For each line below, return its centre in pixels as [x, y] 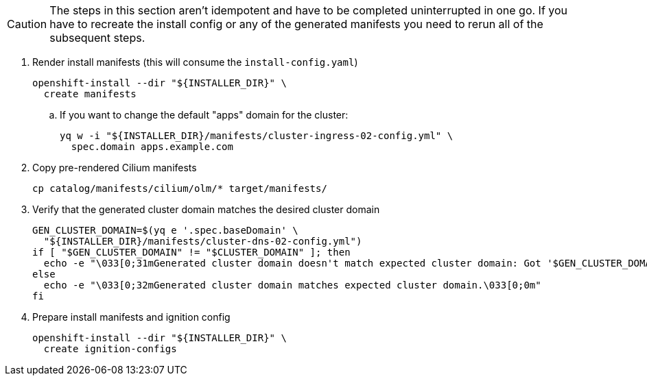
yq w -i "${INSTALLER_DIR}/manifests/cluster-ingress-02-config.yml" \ [257, 136]
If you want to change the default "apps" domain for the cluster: [204, 115]
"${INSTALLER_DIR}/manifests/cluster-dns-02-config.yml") [203, 241]
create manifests [90, 94]
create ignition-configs [110, 349]
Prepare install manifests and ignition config [131, 317]
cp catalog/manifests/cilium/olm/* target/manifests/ [180, 188]
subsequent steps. [97, 38]
